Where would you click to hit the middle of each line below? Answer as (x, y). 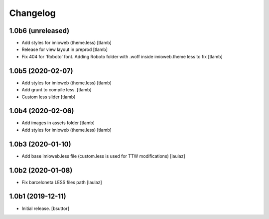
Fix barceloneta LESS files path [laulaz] (62, 182)
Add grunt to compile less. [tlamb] (57, 90)
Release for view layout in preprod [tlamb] (65, 49)
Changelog (32, 13)
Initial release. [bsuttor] (45, 208)
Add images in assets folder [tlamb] (58, 123)
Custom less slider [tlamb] (49, 97)
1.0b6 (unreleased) (39, 31)
